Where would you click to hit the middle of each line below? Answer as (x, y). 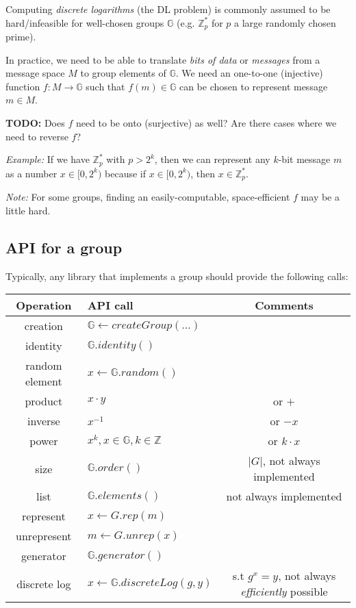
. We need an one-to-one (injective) (249, 73)
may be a (320, 197)
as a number (31, 173)
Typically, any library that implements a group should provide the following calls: (177, 276)
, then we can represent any (212, 159)
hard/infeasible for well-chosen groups (85, 22)
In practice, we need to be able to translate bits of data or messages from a (163, 59)
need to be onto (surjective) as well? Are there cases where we (206, 123)
